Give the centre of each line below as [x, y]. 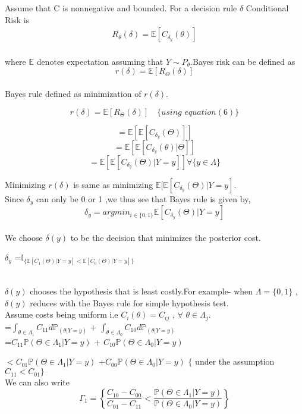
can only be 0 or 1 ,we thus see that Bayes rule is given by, [144, 198]
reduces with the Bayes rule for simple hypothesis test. [129, 302]
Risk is [17, 19]
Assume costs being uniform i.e [62, 314]
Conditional [267, 8]
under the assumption [235, 361]
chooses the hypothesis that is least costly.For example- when [141, 291]
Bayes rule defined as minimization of [73, 93]
